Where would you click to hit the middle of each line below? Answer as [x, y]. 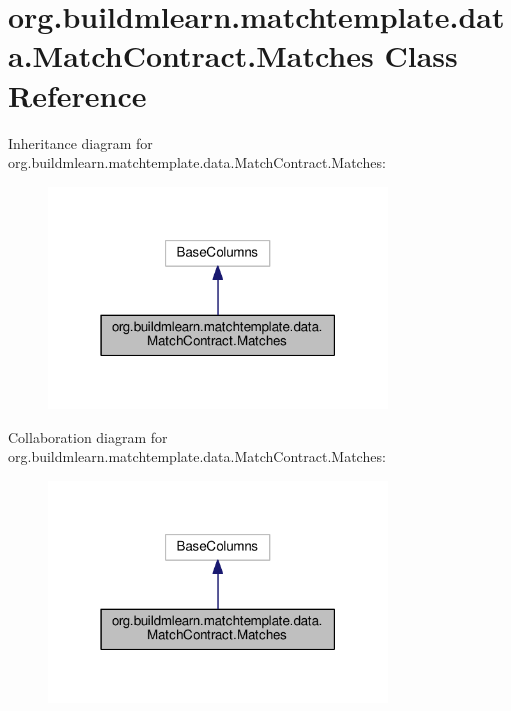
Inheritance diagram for [80, 142]
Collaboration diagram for [88, 436]
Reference [77, 94]
